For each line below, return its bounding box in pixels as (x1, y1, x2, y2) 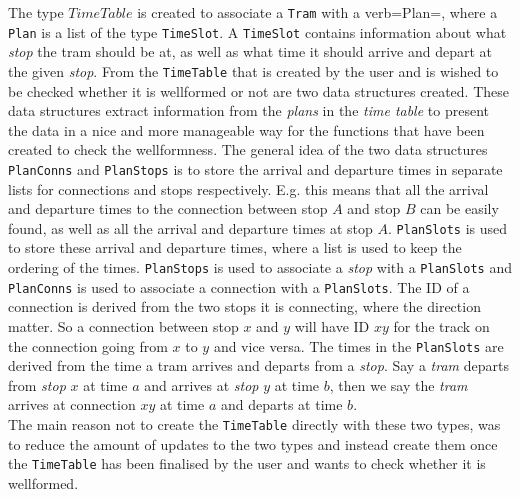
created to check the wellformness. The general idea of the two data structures (8, 139, 488, 160)
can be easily (420, 198, 499, 219)
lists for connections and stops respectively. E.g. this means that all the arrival (8, 178, 489, 199)
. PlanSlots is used (388, 217, 508, 238)
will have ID (294, 315, 370, 336)
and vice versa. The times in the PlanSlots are (213, 335, 504, 356)
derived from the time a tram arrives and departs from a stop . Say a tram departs (8, 355, 509, 376)
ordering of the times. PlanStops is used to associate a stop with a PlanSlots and (8, 257, 512, 278)
